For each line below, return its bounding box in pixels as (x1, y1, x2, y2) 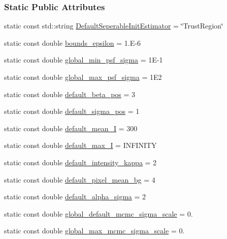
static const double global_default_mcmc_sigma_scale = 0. (4, 208, 193, 219)
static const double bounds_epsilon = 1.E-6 (4, 37, 141, 48)
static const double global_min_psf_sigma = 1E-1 (4, 54, 163, 65)
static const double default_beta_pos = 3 (4, 88, 136, 99)
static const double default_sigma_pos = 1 (4, 106, 140, 116)
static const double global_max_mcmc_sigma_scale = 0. (4, 225, 185, 236)
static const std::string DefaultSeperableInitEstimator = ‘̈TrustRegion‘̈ (4, 20, 223, 31)
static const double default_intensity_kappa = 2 (4, 157, 157, 167)
